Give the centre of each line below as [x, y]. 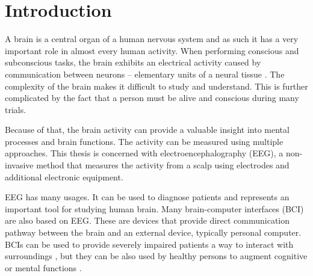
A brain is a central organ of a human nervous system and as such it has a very [152, 39]
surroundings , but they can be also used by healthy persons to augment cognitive [156, 256]
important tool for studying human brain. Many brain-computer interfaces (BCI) [154, 208]
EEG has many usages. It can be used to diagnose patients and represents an [147, 197]
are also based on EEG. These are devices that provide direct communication [147, 220]
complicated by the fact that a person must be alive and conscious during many [152, 98]
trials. [16, 109]
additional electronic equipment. [64, 176]
